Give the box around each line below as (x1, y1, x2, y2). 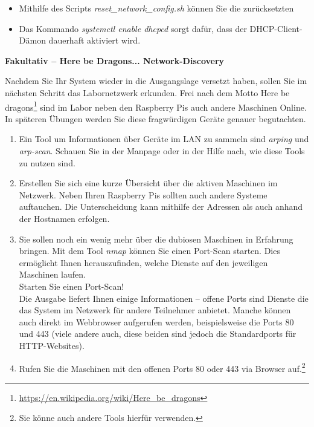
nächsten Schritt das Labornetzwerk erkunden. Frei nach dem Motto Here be (5, 86, 290, 99)
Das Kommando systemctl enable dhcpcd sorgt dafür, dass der (19, 22, 247, 34)
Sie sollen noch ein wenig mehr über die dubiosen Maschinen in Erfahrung (19, 232, 293, 245)
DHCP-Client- (249, 22, 303, 34)
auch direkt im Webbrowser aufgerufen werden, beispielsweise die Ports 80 (19, 315, 294, 328)
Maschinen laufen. (19, 268, 86, 281)
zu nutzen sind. (19, 156, 75, 169)
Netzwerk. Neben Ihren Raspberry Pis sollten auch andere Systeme (19, 188, 268, 201)
